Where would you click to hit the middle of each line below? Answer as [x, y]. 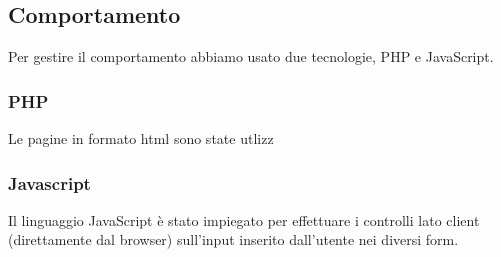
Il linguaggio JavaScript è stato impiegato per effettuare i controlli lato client [244, 219]
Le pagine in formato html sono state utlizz [141, 138]
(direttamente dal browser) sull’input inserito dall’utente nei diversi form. [233, 239]
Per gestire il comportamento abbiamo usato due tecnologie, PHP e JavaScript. [251, 56]
